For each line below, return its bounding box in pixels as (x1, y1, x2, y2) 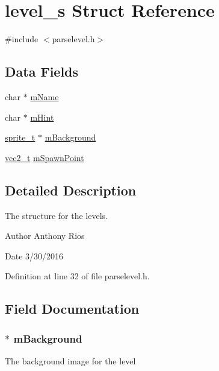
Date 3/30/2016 (5, 249, 64, 262)
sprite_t (5, 131, 35, 144)
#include (5, 33, 39, 45)
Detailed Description (5, 180, 137, 199)
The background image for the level (5, 354, 136, 367)
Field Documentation (5, 299, 140, 318)
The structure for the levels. (5, 209, 108, 221)
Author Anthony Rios (5, 229, 85, 242)
